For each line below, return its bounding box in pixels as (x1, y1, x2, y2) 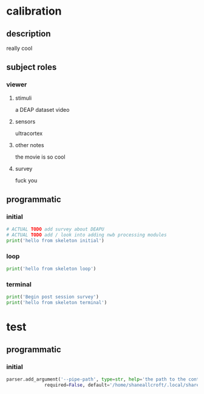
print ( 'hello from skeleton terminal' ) (6, 300, 107, 306)
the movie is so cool (15, 153, 66, 161)
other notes (15, 141, 44, 148)
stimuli (15, 94, 32, 102)
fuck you (15, 176, 38, 184)
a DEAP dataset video (15, 106, 70, 113)
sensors (15, 117, 36, 125)
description (6, 29, 51, 39)
